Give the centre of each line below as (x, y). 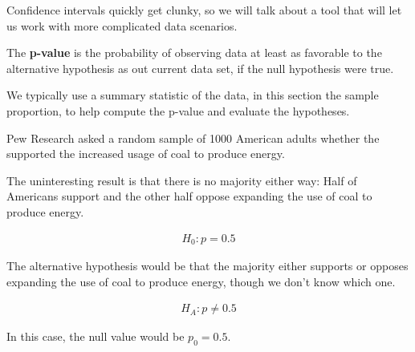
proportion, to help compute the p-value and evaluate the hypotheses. (178, 110)
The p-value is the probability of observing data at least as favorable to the (194, 53)
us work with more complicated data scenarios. (122, 25)
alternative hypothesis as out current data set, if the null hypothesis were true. (200, 68)
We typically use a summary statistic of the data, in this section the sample (193, 95)
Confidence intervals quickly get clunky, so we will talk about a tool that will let (204, 10)
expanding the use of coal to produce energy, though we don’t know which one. (201, 281)
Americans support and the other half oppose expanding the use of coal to (189, 196)
